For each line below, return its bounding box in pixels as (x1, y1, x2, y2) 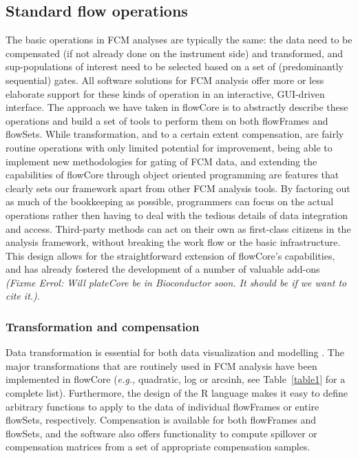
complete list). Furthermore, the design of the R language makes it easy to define (6, 386, 348, 400)
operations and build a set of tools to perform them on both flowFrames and (6, 113, 328, 127)
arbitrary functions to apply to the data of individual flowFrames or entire (6, 399, 319, 413)
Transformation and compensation (6, 318, 200, 335)
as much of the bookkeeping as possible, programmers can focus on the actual (6, 194, 334, 209)
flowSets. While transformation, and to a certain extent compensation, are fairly (6, 127, 344, 141)
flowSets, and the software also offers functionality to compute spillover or (6, 426, 317, 440)
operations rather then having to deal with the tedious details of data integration (6, 207, 348, 222)
